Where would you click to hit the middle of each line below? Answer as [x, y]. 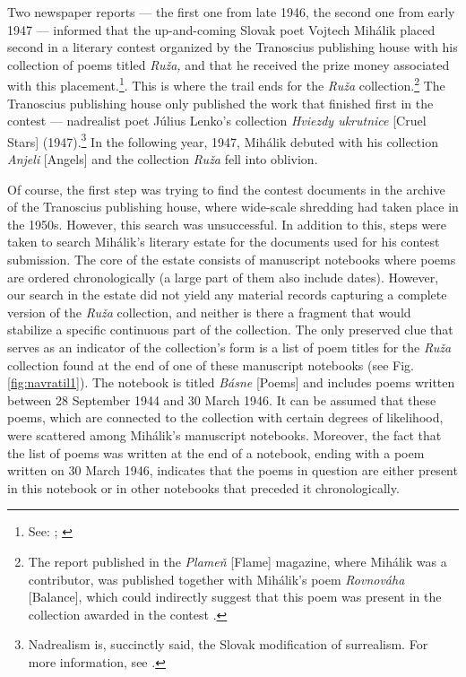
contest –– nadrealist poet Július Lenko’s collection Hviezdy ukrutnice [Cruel [217, 121]
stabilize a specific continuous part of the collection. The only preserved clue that [230, 330]
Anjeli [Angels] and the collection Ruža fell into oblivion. [163, 159]
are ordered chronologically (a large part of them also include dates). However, [223, 277]
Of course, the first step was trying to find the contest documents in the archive [226, 189]
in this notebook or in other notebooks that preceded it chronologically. [203, 487]
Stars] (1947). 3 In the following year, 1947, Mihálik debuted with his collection [223, 140]
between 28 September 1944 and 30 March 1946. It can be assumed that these [222, 399]
